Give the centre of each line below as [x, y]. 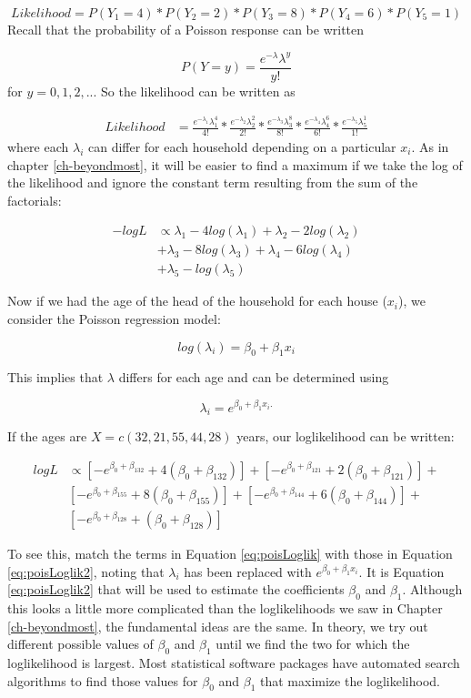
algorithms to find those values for [103, 680]
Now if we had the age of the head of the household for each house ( [197, 301]
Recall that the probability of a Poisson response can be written [186, 29]
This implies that [55, 377]
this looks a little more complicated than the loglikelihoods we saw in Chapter [225, 607]
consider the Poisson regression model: [114, 319]
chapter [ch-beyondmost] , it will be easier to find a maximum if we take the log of [235, 164]
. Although [432, 589]
